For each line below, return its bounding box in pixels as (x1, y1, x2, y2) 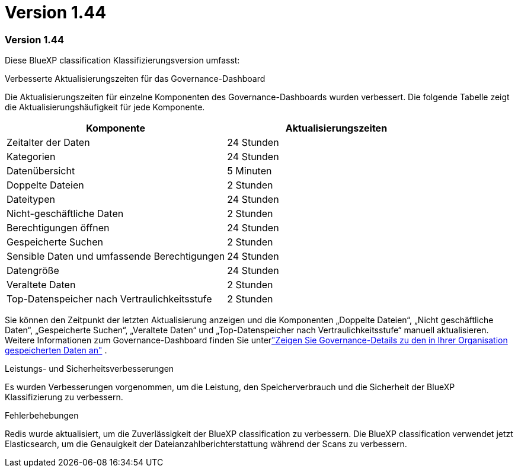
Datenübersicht (7, 165, 75, 177)
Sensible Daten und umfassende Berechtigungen (7, 250, 225, 263)
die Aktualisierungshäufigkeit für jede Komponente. (5, 102, 205, 113)
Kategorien (7, 151, 56, 163)
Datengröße (7, 264, 59, 277)
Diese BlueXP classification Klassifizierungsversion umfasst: (5, 55, 240, 66)
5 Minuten (227, 165, 272, 177)
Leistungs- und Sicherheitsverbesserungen (5, 363, 174, 374)
